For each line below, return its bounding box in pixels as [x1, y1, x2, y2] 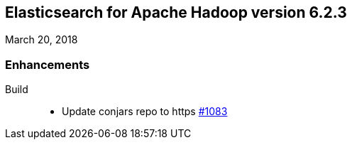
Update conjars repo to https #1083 [62, 105, 228, 118]
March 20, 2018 [5, 33, 78, 46]
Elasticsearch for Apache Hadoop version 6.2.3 [5, 4, 347, 21]
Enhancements [5, 57, 90, 72]
